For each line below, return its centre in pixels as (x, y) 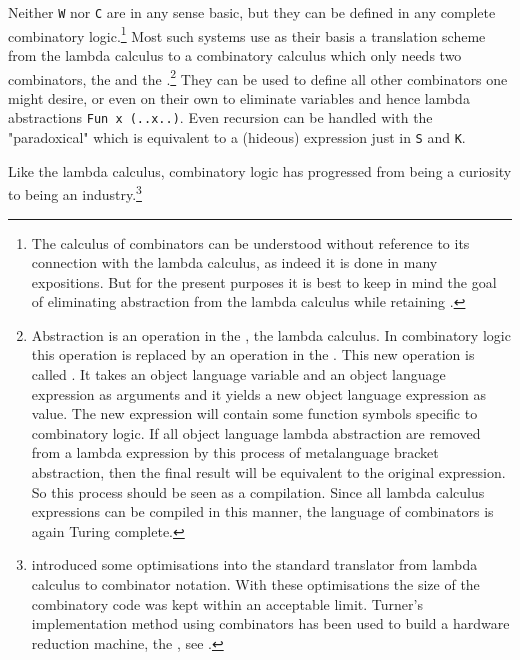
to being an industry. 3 (75, 192)
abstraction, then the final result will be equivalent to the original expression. (268, 472)
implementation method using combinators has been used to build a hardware (270, 623)
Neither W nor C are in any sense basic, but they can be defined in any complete (252, 12)
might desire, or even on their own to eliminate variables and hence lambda (239, 97)
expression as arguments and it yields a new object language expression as (258, 393)
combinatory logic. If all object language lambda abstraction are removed (256, 432)
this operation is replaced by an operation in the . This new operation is (253, 354)
